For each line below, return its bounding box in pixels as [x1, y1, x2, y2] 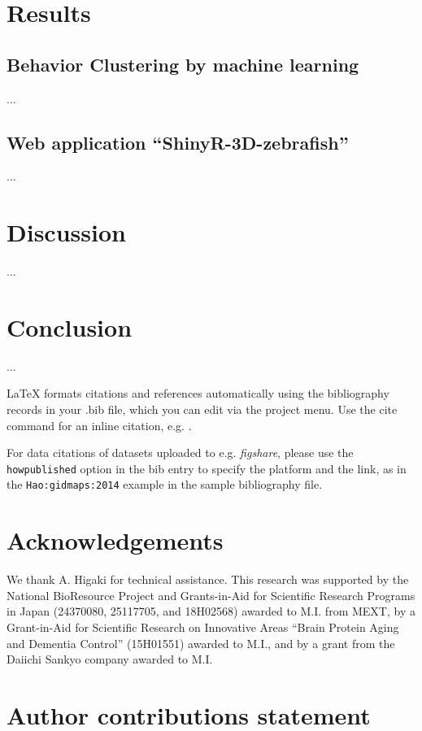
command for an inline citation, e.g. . [7, 416, 192, 433]
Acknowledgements [7, 524, 224, 557]
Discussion [7, 215, 126, 249]
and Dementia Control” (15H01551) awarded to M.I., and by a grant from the [7, 634, 395, 651]
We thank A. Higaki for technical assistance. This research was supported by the [7, 571, 409, 588]
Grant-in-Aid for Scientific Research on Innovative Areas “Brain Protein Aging [7, 619, 399, 635]
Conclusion [7, 310, 133, 343]
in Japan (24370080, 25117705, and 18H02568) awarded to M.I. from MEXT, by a [7, 603, 415, 620]
